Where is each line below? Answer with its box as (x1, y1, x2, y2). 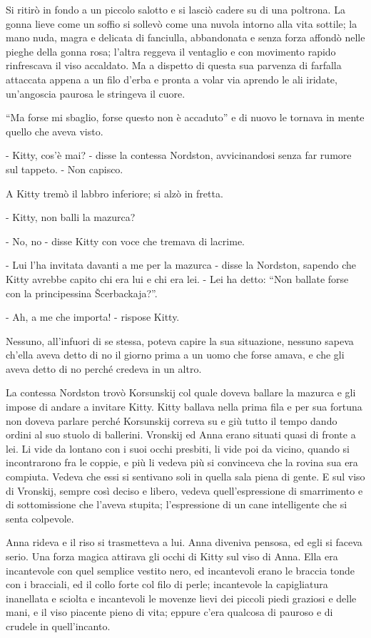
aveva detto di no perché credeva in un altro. (6, 361, 202, 376)
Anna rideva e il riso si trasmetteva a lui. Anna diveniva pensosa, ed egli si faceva (6, 535, 362, 550)
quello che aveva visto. (6, 123, 103, 138)
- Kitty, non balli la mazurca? (6, 210, 136, 225)
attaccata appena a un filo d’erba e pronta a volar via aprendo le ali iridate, (6, 71, 337, 86)
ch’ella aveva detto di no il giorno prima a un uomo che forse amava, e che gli (6, 347, 345, 362)
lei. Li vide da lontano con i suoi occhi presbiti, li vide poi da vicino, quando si (6, 441, 350, 456)
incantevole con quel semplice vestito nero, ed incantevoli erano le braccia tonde (6, 562, 355, 577)
